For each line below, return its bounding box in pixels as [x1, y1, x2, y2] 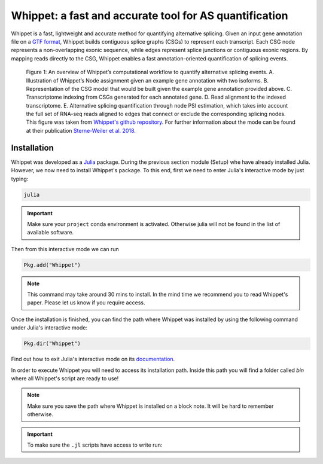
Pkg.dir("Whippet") [23, 340, 81, 347]
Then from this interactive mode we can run [11, 245, 119, 252]
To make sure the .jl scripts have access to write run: [27, 441, 163, 448]
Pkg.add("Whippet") [23, 261, 81, 268]
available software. [27, 229, 74, 236]
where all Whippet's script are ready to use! [11, 374, 119, 382]
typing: [11, 175, 29, 182]
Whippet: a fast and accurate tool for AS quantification [11, 9, 288, 22]
